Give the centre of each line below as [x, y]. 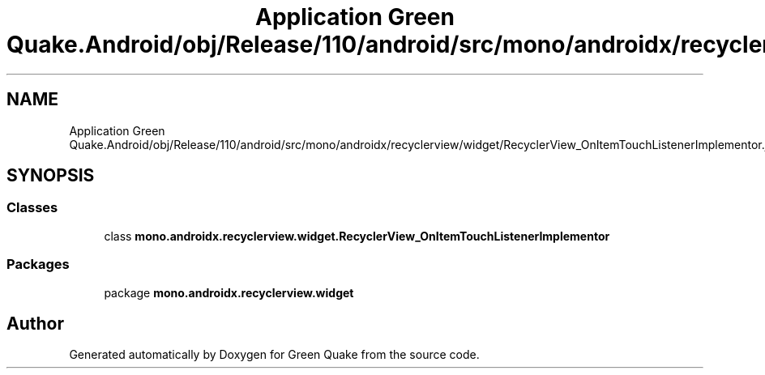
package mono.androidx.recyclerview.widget [229, 292]
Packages [38, 264]
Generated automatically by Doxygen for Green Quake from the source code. [274, 355]
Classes [32, 208]
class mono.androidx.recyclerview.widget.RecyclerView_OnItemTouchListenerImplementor [357, 236]
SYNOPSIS [51, 176]
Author [35, 323]
